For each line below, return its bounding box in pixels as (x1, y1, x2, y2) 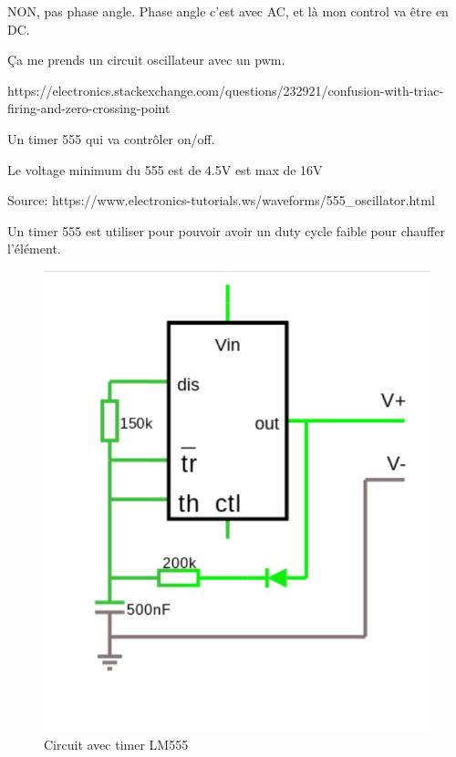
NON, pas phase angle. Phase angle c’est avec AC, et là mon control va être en (7, 2, 449, 20)
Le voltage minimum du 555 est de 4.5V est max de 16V (7, 160, 323, 179)
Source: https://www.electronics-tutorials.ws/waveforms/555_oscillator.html (7, 191, 435, 210)
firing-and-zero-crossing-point (7, 99, 171, 118)
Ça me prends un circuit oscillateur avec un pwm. (7, 50, 285, 69)
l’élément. (7, 239, 61, 258)
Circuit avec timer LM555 (44, 735, 189, 754)
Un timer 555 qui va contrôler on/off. (7, 129, 215, 148)
